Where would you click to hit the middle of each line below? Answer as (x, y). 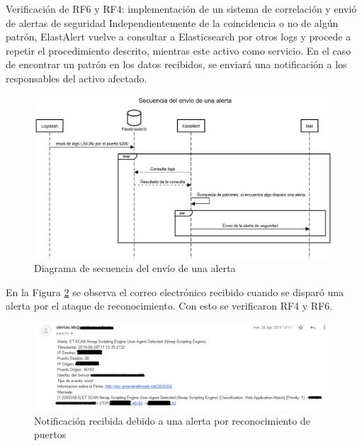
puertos (50, 434)
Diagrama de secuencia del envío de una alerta (135, 268)
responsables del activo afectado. (77, 78)
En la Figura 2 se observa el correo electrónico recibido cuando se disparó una (175, 292)
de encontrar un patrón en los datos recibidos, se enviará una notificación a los (176, 64)
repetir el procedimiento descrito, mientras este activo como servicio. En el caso (179, 50)
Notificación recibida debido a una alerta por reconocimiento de (172, 420)
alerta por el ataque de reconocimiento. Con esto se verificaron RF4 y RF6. (169, 306)
